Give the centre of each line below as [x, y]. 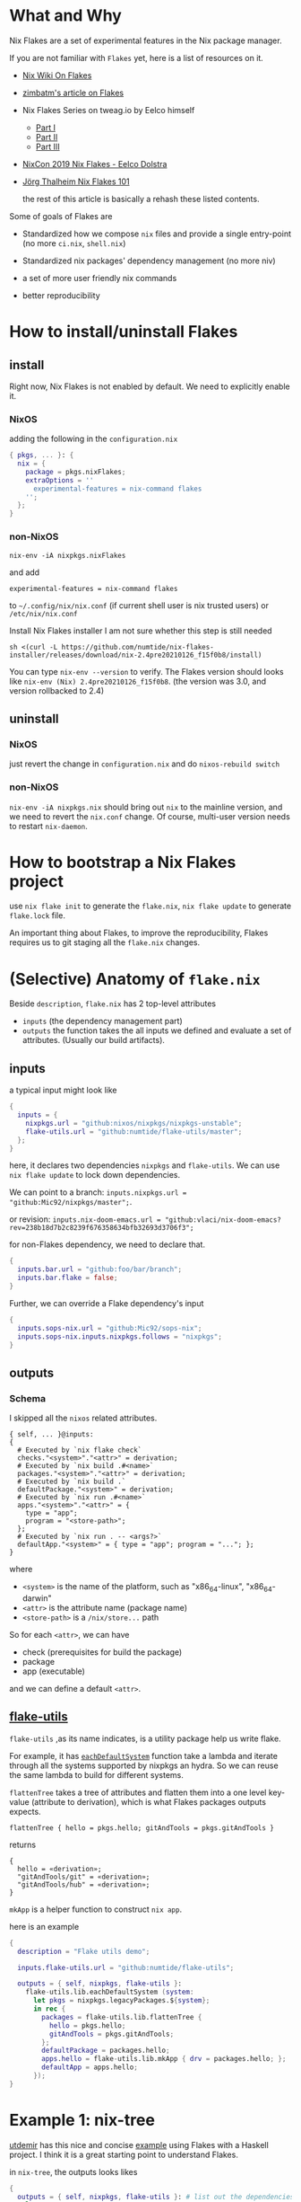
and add [25, 572]
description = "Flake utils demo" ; [84, 1951]
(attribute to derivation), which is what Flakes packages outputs [149, 1801]
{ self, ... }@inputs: [52, 1435]
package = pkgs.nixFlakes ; [76, 472]
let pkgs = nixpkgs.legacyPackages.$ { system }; [121, 2001]
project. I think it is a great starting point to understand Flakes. [124, 2154]
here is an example [44, 1926]
